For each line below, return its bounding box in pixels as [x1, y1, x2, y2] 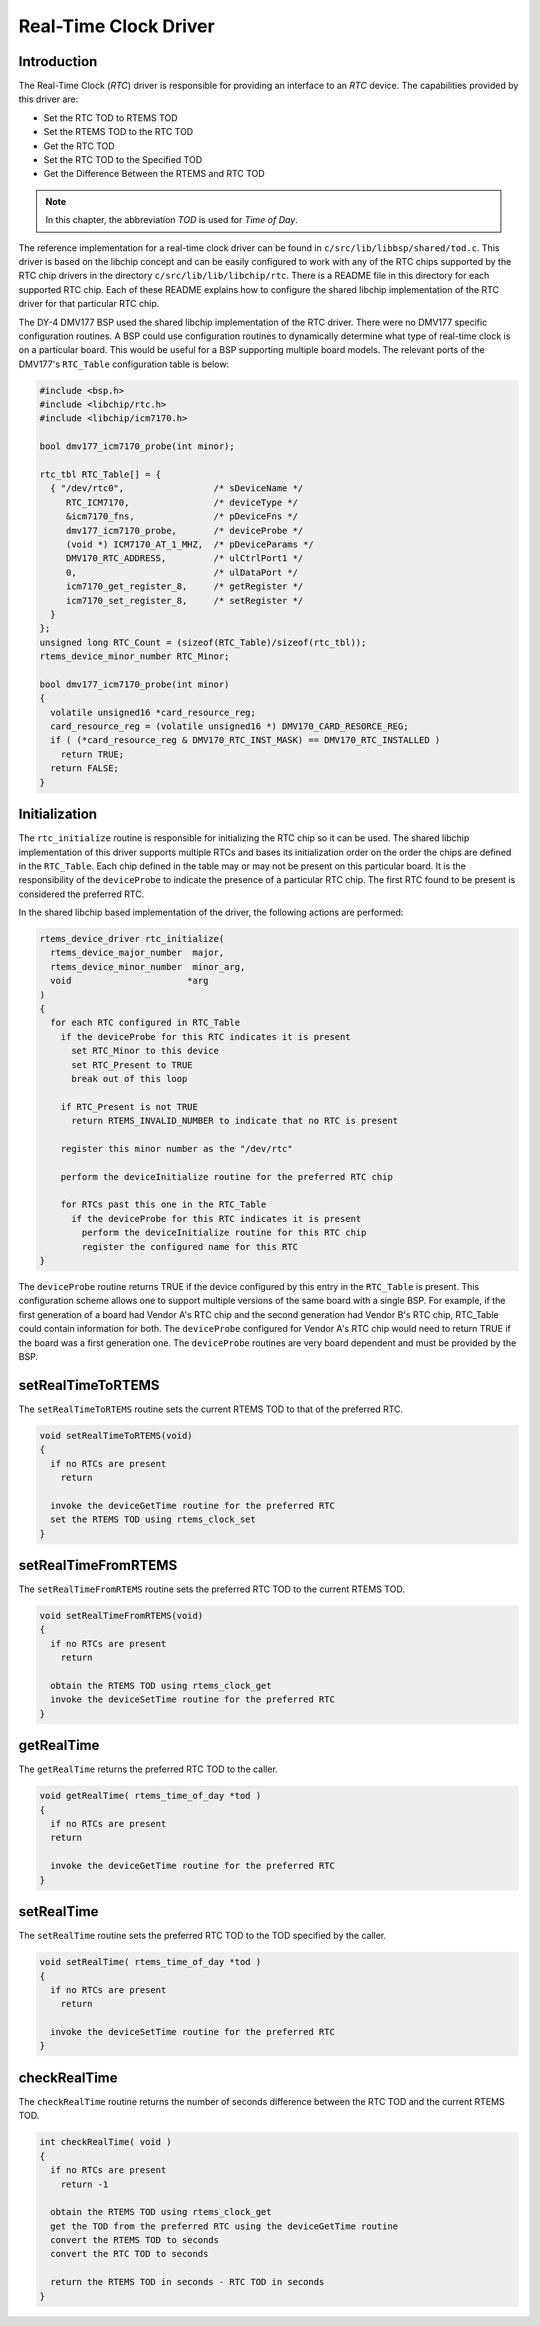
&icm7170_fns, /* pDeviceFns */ [65, 511, 299, 522]
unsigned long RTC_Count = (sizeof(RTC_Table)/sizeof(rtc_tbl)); [39, 636, 367, 648]
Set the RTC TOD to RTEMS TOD [43, 111, 179, 124]
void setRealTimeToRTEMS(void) [39, 1430, 194, 1441]
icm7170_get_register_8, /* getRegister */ [65, 581, 304, 592]
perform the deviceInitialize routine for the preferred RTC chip [60, 1171, 394, 1182]
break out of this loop [71, 1073, 188, 1084]
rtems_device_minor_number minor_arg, [50, 961, 246, 972]
